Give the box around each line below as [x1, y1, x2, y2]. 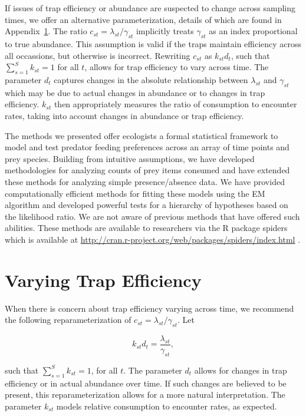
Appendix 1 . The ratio [5, 25, 87, 37]
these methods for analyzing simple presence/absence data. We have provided [5, 175, 285, 187]
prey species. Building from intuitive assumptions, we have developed [5, 152, 255, 164]
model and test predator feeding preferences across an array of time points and [5, 141, 289, 153]
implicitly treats [136, 25, 194, 37]
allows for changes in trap [194, 364, 287, 376]
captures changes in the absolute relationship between [54, 73, 248, 85]
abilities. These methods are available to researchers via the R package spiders [5, 222, 288, 234]
